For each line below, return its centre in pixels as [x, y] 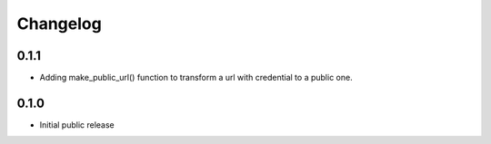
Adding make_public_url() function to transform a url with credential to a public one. [196, 78]
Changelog [59, 24]
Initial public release [77, 125]
